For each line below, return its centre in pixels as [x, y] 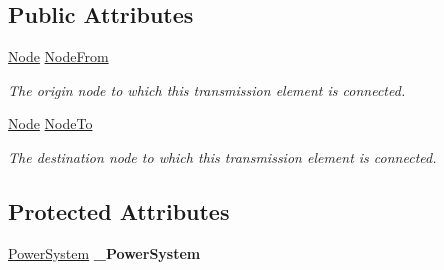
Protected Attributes [119, 210]
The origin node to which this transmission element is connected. [207, 89]
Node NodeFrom [58, 56]
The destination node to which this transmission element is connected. [222, 156]
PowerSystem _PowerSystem [104, 252]
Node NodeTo [50, 123]
